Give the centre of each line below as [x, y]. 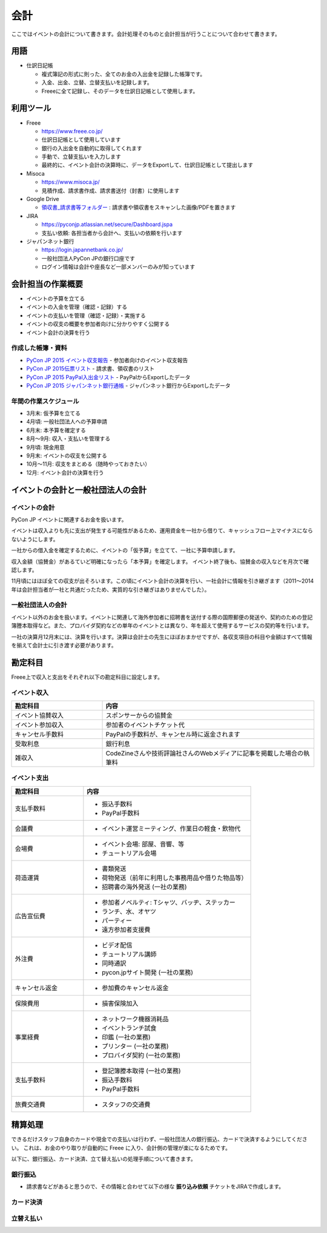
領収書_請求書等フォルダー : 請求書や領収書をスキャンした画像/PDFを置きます [139, 207]
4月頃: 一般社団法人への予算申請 [67, 421]
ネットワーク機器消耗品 [135, 1019]
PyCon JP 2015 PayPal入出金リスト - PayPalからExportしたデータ [108, 377]
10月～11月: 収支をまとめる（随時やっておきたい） [88, 464]
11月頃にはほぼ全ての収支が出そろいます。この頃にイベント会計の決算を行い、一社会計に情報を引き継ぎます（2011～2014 [163, 581]
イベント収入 [30, 692]
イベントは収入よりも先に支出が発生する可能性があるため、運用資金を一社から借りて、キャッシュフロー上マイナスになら [162, 531]
